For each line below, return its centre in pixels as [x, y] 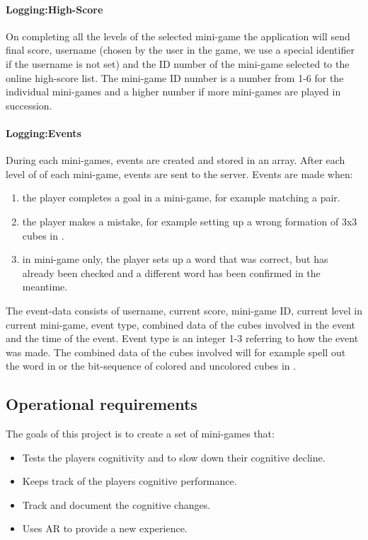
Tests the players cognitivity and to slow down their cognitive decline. [174, 457]
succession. [29, 105]
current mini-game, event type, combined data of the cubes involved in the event [181, 324]
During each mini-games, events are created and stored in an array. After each [176, 160]
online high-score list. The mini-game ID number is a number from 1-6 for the [175, 77]
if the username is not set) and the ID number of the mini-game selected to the [178, 63]
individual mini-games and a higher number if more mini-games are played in [173, 92]
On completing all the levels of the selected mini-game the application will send [178, 36]
